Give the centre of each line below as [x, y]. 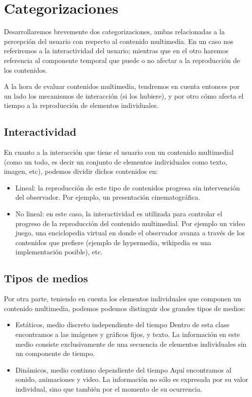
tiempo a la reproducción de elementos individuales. [81, 105]
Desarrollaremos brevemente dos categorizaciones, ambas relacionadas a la [114, 31]
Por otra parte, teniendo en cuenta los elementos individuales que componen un [123, 299]
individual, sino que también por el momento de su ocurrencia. [109, 388]
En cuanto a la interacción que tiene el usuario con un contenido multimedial [119, 152]
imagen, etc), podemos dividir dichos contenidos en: [81, 171]
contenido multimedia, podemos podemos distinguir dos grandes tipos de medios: [125, 308]
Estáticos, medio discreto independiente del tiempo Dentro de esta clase [122, 324]
